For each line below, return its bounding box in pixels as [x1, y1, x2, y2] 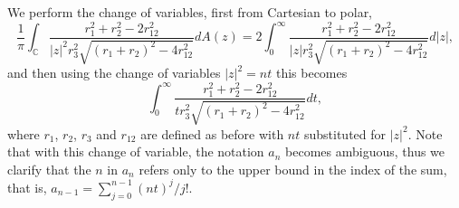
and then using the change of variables [7, 63, 221, 82]
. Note [407, 124, 443, 143]
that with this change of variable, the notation [7, 142, 264, 161]
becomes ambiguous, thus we [285, 142, 445, 161]
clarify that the [7, 159, 91, 178]
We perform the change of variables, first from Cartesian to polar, [7, 3, 373, 21]
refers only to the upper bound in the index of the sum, [139, 159, 447, 178]
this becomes [275, 63, 348, 82]
